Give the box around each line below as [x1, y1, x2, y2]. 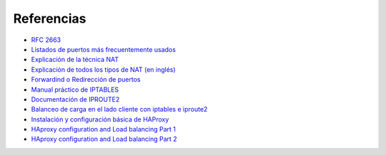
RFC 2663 [31, 36, 61, 44]
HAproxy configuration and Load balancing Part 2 [31, 135, 178, 144]
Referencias [13, 11, 86, 26]
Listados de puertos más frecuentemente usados [31, 45, 177, 53]
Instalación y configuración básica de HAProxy [31, 114, 169, 124]
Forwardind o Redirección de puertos [31, 75, 141, 84]
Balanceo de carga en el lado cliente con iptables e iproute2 [31, 105, 208, 114]
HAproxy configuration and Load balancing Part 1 [31, 125, 177, 134]
